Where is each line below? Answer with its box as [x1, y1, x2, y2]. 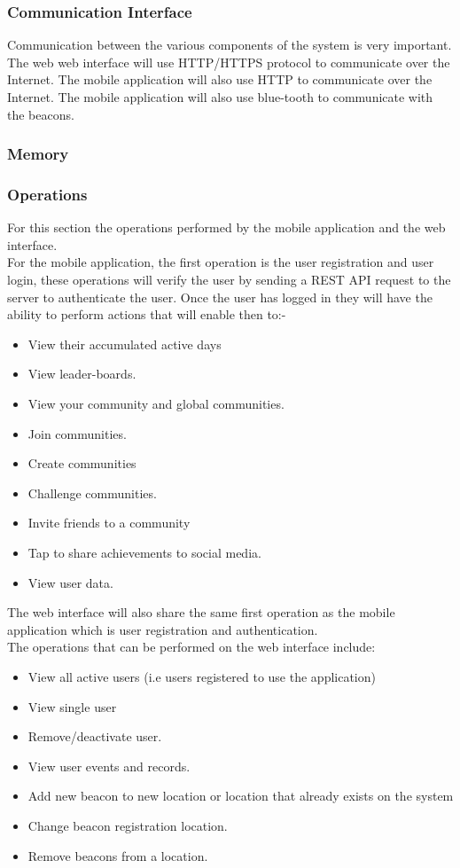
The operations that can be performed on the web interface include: [7, 637, 376, 656]
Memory [7, 143, 69, 165]
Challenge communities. [27, 483, 157, 502]
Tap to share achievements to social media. [27, 543, 261, 561]
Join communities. [27, 424, 127, 442]
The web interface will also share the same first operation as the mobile [7, 603, 395, 622]
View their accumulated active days [27, 334, 222, 353]
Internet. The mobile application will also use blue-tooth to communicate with [7, 88, 433, 106]
